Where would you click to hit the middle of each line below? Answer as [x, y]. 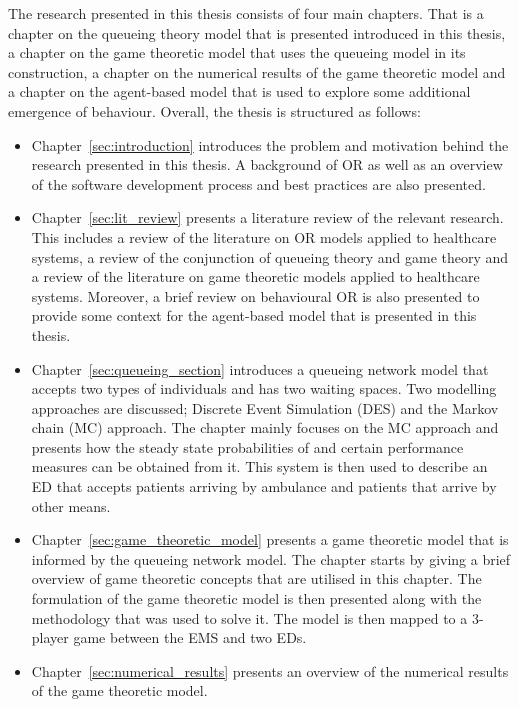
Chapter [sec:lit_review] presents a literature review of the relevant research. [267, 217]
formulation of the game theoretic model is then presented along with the [256, 598]
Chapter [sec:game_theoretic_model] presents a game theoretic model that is [270, 539]
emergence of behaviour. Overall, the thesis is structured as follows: [214, 110]
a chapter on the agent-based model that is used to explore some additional [239, 91]
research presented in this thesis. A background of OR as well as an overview [267, 164]
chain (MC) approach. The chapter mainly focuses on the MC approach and [265, 427]
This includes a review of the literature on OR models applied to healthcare [264, 236]
